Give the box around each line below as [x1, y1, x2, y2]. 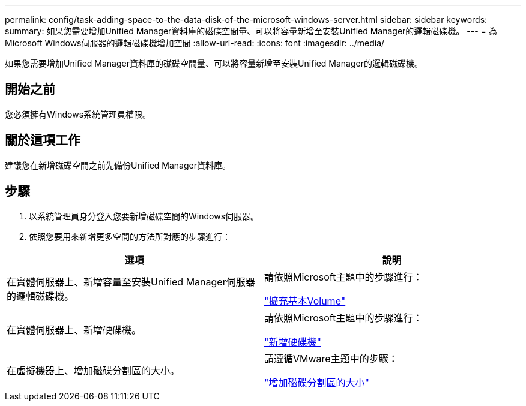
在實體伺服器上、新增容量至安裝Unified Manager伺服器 [7, 275, 255, 288]
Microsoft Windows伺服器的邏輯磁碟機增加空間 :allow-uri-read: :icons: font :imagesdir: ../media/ [5, 38, 385, 48]
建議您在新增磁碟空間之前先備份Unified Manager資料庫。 [5, 160, 231, 170]
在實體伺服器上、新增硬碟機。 [7, 323, 142, 336]
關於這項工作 [5, 133, 80, 148]
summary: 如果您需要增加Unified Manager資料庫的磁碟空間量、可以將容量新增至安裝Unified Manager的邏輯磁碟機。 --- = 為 [5, 26, 497, 36]
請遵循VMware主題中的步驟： [264, 352, 398, 365]
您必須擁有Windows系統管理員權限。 [5, 109, 151, 119]
